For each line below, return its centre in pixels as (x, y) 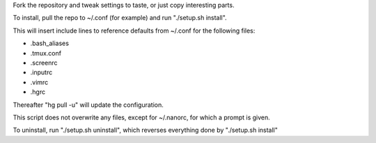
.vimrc (39, 82)
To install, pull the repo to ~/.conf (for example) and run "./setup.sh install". (120, 18)
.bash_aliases (50, 43)
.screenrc (44, 62)
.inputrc (41, 72)
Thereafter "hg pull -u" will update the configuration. (88, 105)
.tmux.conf (46, 53)
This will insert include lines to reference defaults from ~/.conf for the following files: (134, 31)
